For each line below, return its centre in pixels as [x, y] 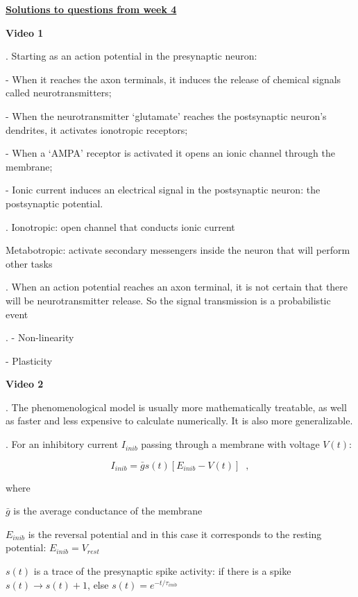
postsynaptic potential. [54, 203]
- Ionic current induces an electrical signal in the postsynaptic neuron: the [163, 190]
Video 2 [25, 384]
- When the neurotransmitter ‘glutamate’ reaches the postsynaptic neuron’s [166, 115]
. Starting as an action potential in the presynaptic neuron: [131, 56]
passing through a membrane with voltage [230, 444]
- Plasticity [29, 360]
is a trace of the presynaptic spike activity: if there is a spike [162, 571]
